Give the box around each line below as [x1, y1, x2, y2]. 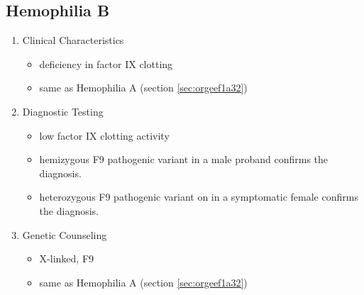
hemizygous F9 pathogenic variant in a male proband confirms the [39, 152, 329, 167]
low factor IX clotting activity [39, 128, 170, 143]
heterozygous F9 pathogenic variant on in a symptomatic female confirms [39, 189, 358, 204]
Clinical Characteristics [22, 33, 124, 48]
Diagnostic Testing [22, 104, 104, 118]
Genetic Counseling [22, 227, 107, 242]
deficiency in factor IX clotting [39, 56, 173, 71]
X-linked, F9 [39, 251, 94, 266]
